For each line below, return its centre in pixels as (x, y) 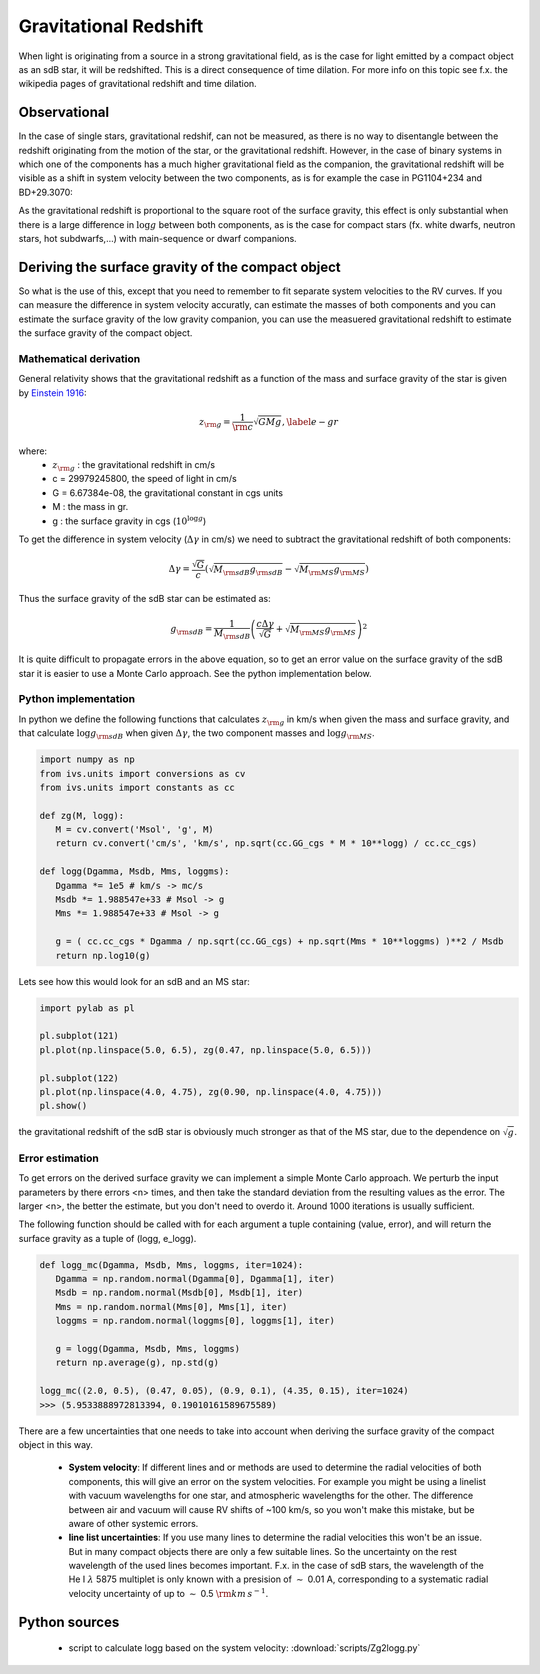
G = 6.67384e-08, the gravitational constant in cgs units (168, 492)
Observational (64, 112)
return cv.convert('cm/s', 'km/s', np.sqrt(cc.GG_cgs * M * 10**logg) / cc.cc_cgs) (266, 843)
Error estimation (58, 1158)
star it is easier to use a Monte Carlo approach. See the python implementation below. (195, 673)
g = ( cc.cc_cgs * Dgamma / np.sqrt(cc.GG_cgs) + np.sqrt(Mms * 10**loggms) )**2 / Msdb (279, 941)
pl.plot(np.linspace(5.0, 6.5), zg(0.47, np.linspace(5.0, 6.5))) (205, 1049)
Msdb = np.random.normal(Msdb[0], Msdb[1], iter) (179, 1293)
